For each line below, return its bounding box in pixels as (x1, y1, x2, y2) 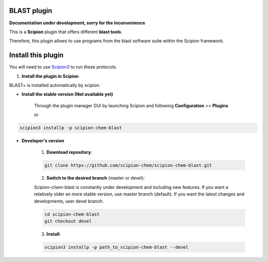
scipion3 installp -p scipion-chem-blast (19, 125, 122, 131)
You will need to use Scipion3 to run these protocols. (9, 64, 117, 70)
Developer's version (21, 138, 65, 144)
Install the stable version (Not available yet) (21, 91, 114, 97)
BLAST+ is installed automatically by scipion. (9, 82, 101, 88)
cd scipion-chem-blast (44, 211, 100, 217)
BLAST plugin (9, 6, 52, 15)
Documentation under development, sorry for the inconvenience (9, 20, 145, 26)
